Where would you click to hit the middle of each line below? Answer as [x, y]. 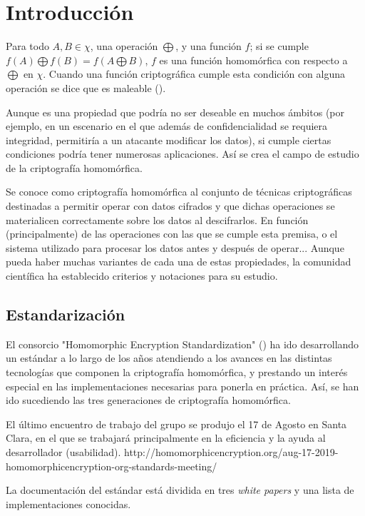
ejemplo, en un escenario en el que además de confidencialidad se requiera [167, 126]
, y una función [209, 46]
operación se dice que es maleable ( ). [86, 87]
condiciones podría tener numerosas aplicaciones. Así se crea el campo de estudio [182, 154]
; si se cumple [279, 46]
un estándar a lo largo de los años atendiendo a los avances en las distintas [169, 358]
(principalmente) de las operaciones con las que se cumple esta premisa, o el [172, 234]
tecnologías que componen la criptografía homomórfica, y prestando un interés [177, 372]
